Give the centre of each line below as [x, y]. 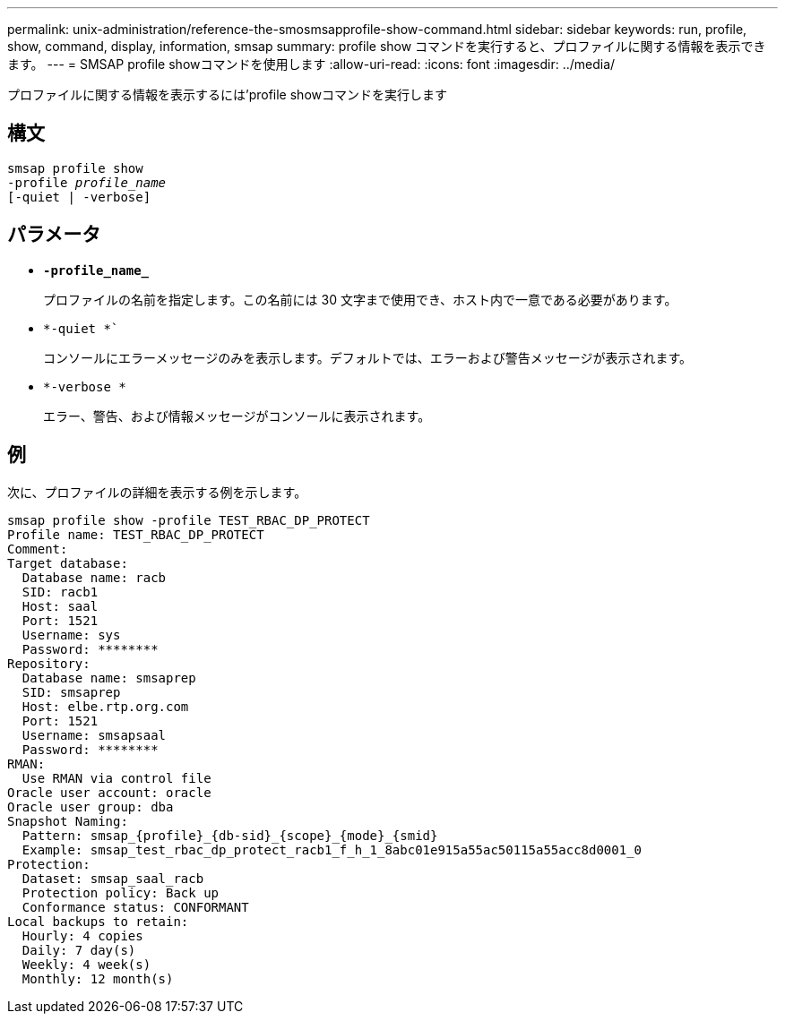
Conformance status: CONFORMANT [135, 907]
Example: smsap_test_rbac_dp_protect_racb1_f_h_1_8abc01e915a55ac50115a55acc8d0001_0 [332, 849]
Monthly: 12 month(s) [98, 978]
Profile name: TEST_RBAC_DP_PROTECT [136, 534]
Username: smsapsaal [94, 735]
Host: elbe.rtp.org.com [105, 706]
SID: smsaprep [71, 692]
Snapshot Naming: [68, 821]
